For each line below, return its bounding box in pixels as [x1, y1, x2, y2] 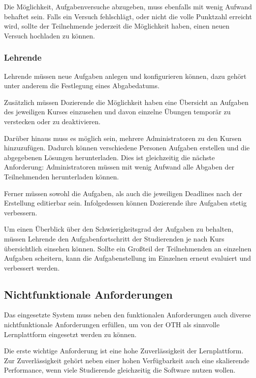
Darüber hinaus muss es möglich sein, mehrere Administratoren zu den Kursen [4, 133, 242, 143]
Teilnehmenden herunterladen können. [4, 171, 119, 181]
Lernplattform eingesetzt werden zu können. [4, 329, 137, 339]
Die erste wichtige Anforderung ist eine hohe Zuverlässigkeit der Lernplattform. [4, 345, 244, 356]
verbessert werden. [4, 262, 60, 273]
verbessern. [4, 207, 37, 217]
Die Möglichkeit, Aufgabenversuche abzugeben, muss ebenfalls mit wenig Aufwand [4, 1, 252, 11]
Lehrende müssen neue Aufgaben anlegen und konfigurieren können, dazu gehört [4, 70, 247, 81]
